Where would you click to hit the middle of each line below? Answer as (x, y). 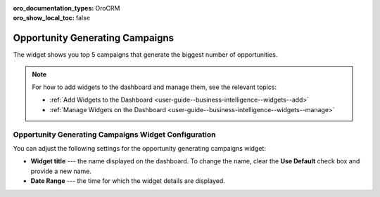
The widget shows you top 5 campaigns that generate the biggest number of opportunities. (145, 55)
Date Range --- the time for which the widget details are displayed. (128, 181)
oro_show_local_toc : (44, 18)
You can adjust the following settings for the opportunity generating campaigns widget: (140, 148)
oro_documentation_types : (53, 8)
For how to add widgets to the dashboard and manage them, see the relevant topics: (154, 87)
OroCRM (108, 8)
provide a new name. (61, 171)
